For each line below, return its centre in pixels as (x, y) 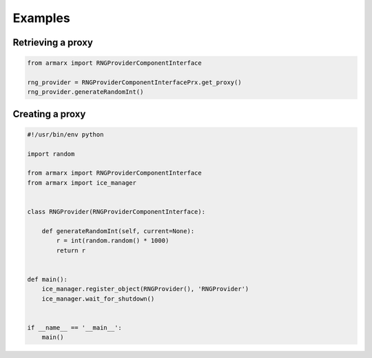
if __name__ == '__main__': (74, 327)
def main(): (48, 279)
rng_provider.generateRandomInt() (85, 92)
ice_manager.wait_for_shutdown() (98, 299)
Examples (41, 18)
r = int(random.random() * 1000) (113, 241)
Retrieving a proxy (53, 42)
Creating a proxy (49, 114)
